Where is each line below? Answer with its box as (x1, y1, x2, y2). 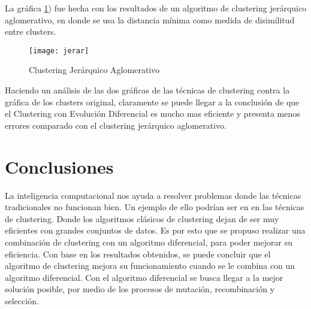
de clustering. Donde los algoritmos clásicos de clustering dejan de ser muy (5, 212, 279, 225)
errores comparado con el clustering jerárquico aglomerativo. (5, 119, 227, 131)
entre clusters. (5, 25, 56, 38)
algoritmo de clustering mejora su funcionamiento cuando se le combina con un (5, 259, 295, 272)
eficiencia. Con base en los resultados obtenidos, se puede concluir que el (5, 247, 271, 260)
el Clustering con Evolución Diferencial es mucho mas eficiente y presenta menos (5, 107, 300, 120)
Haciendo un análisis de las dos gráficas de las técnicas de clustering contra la (5, 84, 290, 96)
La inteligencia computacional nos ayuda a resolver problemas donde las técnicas (5, 189, 301, 201)
